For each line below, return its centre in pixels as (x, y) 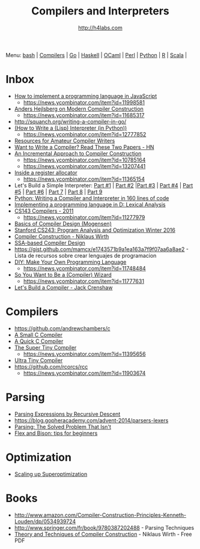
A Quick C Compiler (39, 341)
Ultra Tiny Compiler (38, 360)
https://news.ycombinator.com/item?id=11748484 (85, 268)
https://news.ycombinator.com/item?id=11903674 (84, 373)
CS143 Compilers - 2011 (44, 211)
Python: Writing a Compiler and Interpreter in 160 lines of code (92, 198)
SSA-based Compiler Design (50, 243)
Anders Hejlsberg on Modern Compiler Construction (79, 109)
